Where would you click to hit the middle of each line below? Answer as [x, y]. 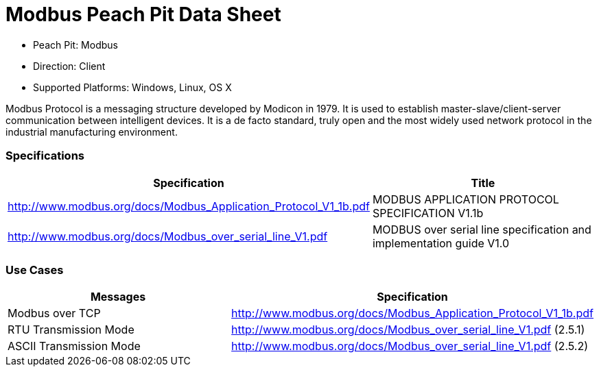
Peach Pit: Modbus [75, 45]
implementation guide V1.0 [441, 243]
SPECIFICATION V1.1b [428, 213]
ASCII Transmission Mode [74, 346]
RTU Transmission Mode [71, 330]
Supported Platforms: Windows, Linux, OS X [132, 87]
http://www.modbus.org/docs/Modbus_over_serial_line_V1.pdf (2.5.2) [410, 346]
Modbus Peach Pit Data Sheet [143, 14]
